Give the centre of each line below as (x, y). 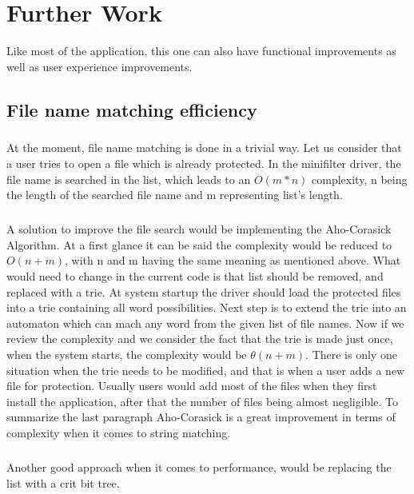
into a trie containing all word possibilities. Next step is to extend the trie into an (207, 307)
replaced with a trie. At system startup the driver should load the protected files (204, 291)
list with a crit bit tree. (63, 482)
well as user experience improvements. (100, 66)
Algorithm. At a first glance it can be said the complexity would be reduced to (199, 244)
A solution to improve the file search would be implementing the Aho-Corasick (199, 229)
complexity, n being (360, 179)
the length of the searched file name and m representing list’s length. (175, 195)
